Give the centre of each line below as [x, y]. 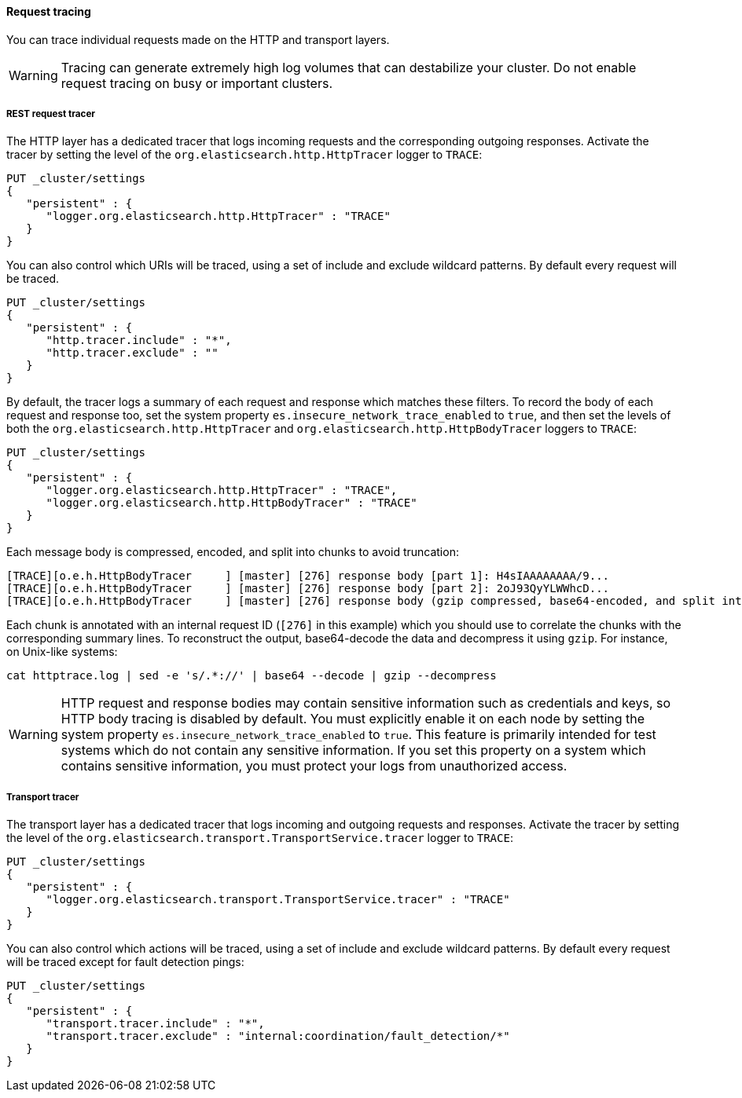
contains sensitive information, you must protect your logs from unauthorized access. [314, 766]
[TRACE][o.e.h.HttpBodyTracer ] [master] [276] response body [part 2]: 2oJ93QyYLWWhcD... [308, 589]
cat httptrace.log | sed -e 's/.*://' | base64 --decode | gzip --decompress [252, 676]
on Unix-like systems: [62, 652]
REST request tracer [51, 114]
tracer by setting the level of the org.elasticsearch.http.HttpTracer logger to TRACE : [244, 155]
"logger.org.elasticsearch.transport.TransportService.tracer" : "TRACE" [278, 900]
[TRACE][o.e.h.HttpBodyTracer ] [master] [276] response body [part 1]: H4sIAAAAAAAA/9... [308, 576]
